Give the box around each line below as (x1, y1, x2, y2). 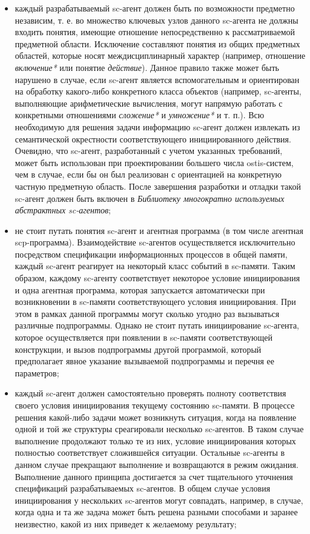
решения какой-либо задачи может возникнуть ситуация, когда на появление (15, 410, 297, 423)
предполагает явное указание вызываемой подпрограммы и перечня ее (15, 355, 274, 367)
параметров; (15, 366, 59, 379)
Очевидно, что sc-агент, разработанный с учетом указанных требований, (15, 144, 283, 157)
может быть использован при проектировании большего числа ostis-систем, (15, 156, 294, 169)
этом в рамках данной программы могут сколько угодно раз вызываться (15, 307, 280, 319)
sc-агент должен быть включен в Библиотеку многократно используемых (15, 192, 285, 204)
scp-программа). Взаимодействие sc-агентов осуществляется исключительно (15, 236, 295, 249)
